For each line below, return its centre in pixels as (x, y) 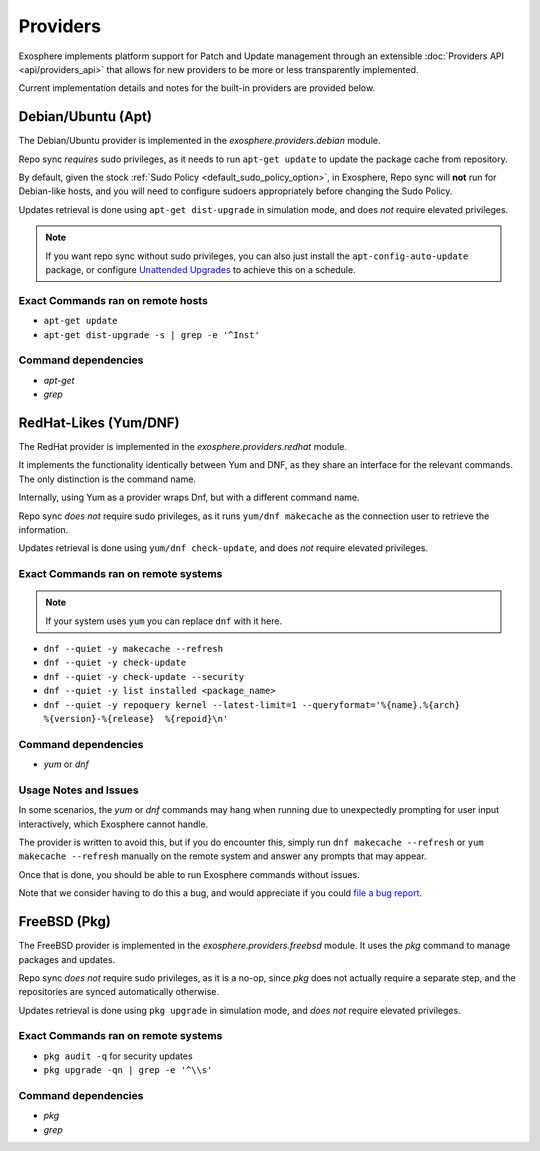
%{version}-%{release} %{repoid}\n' (136, 718)
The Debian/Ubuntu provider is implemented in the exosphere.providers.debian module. (199, 141)
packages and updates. (67, 959)
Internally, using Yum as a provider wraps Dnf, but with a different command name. (189, 497)
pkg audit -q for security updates (118, 1056)
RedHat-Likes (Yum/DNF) (99, 422)
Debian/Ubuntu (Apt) (85, 116)
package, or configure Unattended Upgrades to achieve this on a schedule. (200, 269)
